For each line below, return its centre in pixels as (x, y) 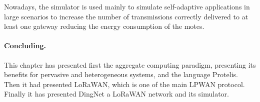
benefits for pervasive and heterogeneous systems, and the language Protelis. (121, 74)
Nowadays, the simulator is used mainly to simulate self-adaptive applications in (127, 6)
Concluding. (25, 46)
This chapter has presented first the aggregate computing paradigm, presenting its (130, 64)
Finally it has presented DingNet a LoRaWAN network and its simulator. (116, 94)
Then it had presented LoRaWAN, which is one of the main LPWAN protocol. (124, 84)
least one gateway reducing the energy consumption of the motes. (104, 26)
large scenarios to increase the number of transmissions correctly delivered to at (126, 16)
